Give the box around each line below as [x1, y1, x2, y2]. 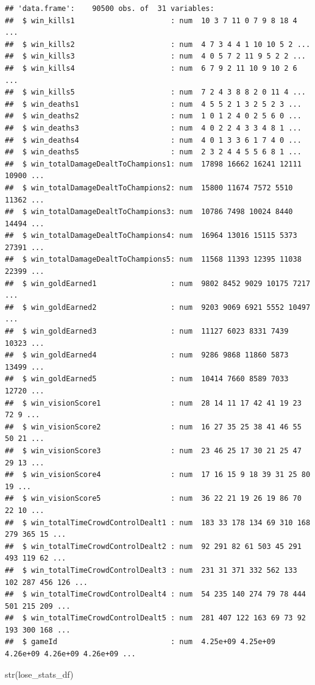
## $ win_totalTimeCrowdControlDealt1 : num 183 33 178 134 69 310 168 [5, 518, 311, 527]
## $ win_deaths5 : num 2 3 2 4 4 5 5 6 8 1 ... [5, 148, 302, 157]
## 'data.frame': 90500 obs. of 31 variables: [5, 4, 214, 13]
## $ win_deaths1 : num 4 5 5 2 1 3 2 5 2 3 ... [5, 99, 302, 109]
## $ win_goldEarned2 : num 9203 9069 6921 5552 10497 [5, 303, 311, 312]
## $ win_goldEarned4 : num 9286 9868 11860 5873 [5, 351, 289, 360]
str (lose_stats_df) [5, 667, 74, 680]
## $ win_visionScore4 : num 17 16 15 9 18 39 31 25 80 [5, 470, 311, 479]
